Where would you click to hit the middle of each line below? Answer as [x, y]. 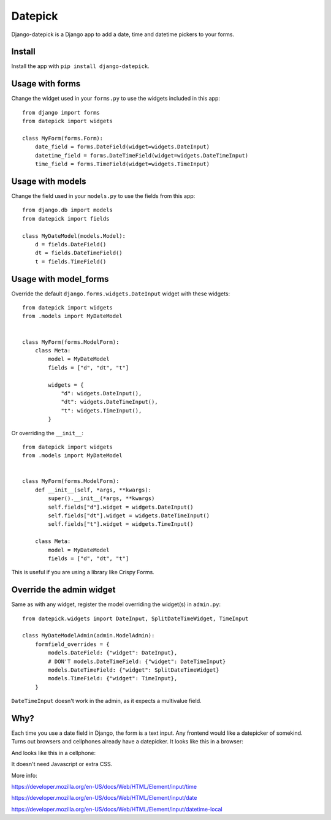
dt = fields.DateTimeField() [78, 253]
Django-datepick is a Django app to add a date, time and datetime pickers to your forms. [123, 34]
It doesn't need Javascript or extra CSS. [62, 764]
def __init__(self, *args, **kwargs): [93, 490]
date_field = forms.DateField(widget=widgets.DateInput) [122, 147]
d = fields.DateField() [70, 244]
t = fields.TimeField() [70, 261]
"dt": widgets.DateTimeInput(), [110, 402]
